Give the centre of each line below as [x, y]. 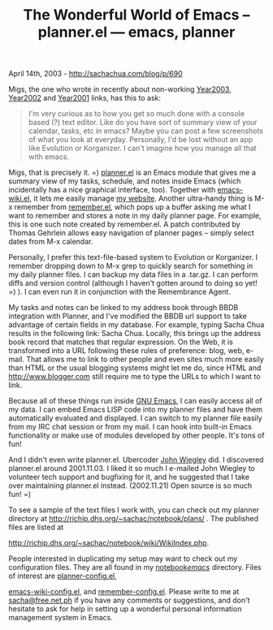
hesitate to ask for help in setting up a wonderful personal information [125, 609]
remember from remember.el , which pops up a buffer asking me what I [132, 207]
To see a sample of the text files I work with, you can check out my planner [134, 510]
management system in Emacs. [61, 618]
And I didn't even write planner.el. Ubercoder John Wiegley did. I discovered [136, 460]
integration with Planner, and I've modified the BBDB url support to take [128, 316]
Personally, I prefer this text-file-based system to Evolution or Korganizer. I [133, 257]
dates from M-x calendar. [51, 242]
